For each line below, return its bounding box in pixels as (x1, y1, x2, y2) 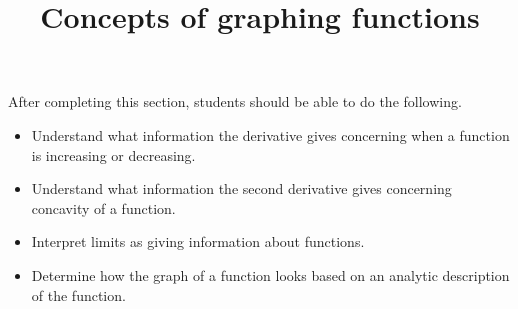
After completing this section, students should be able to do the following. (8, 91, 462, 112)
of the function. (31, 284, 126, 305)
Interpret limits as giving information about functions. (31, 231, 365, 252)
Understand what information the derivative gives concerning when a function (31, 124, 510, 145)
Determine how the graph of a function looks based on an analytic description (31, 264, 510, 285)
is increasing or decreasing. (31, 144, 196, 165)
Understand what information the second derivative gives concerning (31, 178, 452, 199)
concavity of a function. (31, 197, 176, 218)
